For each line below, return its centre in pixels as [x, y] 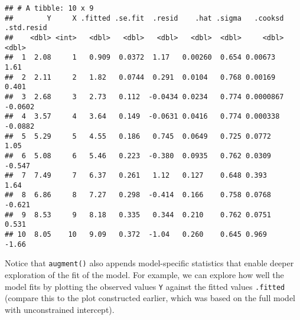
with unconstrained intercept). [60, 309]
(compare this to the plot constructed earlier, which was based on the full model [150, 298]
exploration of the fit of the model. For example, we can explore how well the [144, 275]
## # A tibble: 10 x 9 [49, 8]
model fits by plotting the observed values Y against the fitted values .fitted [145, 286]
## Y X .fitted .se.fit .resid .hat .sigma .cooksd [144, 18]
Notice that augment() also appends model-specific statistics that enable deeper [149, 263]
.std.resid [26, 28]
